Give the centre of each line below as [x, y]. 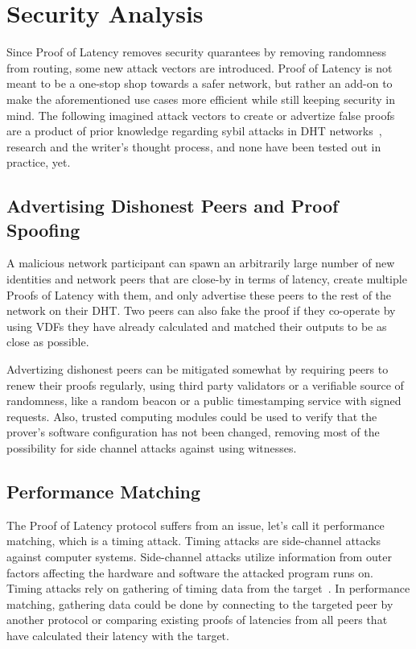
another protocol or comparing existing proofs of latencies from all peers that [197, 620]
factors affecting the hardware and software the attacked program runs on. [190, 572]
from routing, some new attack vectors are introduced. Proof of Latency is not [200, 67]
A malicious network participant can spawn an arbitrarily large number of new [201, 263]
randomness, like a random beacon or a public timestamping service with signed [204, 401]
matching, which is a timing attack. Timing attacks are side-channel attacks [194, 541]
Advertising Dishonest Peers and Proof [173, 206]
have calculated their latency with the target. [118, 635]
